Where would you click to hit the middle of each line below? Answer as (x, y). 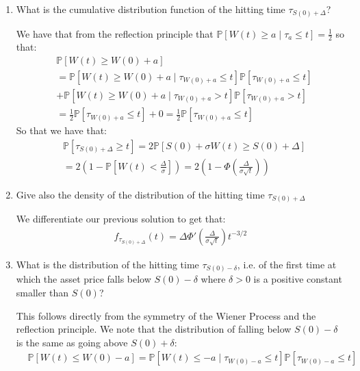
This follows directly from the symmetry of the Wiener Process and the (166, 315)
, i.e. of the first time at (287, 264)
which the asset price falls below (83, 279)
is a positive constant (298, 279)
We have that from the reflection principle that (115, 33)
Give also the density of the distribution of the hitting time (140, 194)
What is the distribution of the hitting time (107, 264)
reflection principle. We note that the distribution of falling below (154, 329)
